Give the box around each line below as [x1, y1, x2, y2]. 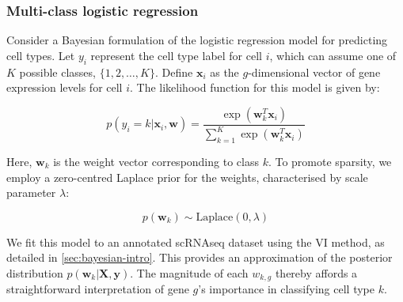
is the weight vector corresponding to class [53, 153, 259, 169]
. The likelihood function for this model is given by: [130, 79, 380, 96]
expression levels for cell [6, 79, 123, 96]
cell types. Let [6, 47, 75, 63]
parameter [6, 184, 56, 201]
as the [210, 63, 239, 80]
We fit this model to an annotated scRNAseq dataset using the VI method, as [6, 233, 385, 250]
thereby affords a [275, 264, 358, 281]
